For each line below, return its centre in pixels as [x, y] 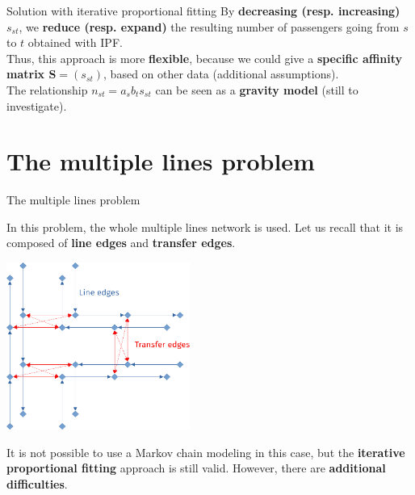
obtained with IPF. [75, 42]
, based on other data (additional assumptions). [221, 74]
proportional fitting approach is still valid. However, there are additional [196, 468]
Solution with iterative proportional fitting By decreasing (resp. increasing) [203, 10]
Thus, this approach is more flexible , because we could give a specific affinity [205, 58]
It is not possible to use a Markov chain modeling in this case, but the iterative [206, 452]
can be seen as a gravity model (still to [257, 89]
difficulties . [37, 483]
